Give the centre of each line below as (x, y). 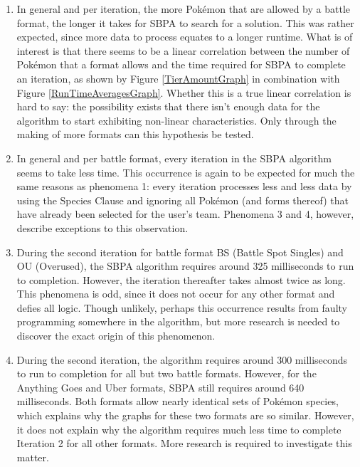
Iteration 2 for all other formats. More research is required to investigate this (184, 443)
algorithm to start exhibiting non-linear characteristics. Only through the (176, 120)
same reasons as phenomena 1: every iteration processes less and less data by (184, 186)
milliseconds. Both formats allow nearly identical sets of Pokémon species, (178, 401)
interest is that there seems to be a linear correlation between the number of (183, 50)
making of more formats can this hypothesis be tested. (135, 134)
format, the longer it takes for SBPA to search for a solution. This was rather (185, 22)
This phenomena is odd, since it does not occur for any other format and (176, 294)
